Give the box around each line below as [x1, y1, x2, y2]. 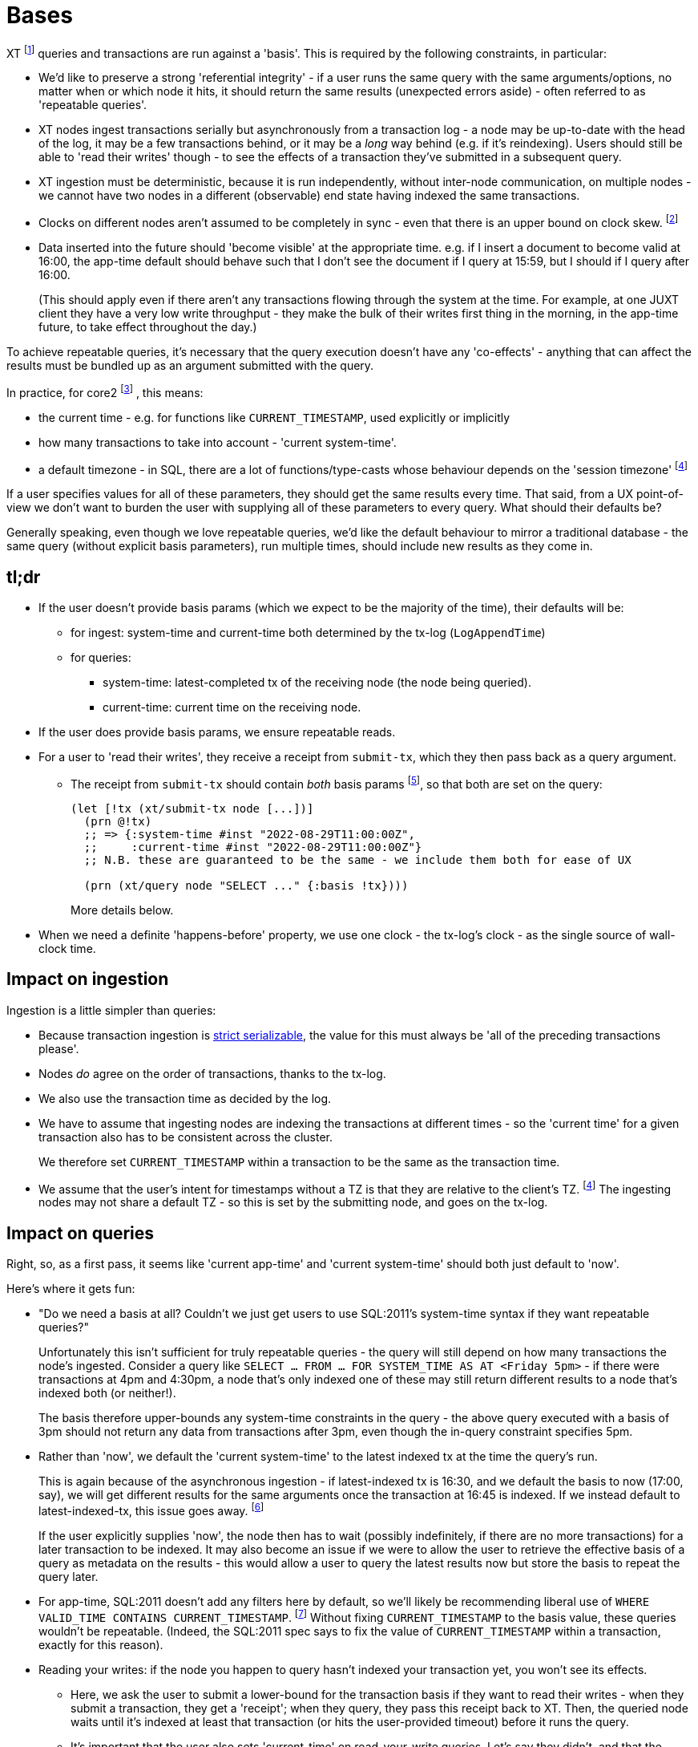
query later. [38, 1569, 99, 1583]
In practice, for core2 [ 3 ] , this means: [6, 383, 204, 399]
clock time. [38, 941, 96, 955]
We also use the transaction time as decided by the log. [38, 1091, 332, 1105]
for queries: [71, 651, 131, 665]
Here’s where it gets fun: [6, 1282, 135, 1296]
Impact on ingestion [6, 969, 169, 990]
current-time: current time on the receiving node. [103, 700, 361, 715]
